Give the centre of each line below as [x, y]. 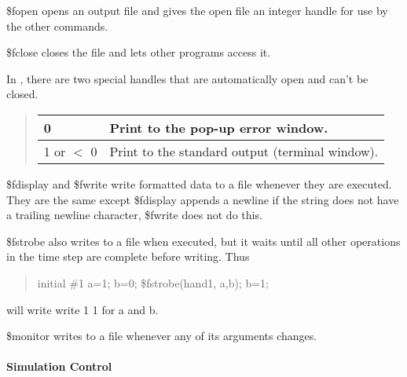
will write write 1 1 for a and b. [82, 309]
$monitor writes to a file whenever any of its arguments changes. [162, 336]
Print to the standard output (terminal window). [244, 151]
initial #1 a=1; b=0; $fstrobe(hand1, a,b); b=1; [153, 282]
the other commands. [57, 26]
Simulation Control [59, 366]
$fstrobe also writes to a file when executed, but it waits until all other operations [203, 241]
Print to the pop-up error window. [219, 127]
